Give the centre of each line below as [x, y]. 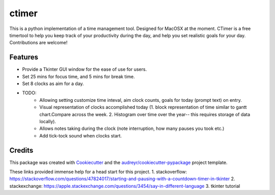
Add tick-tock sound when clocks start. [81, 135]
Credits [21, 150]
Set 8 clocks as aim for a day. [53, 83]
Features [24, 57]
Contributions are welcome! [38, 43]
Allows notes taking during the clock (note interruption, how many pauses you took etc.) [132, 129]
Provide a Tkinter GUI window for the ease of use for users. [85, 69]
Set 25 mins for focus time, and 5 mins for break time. [78, 76]
